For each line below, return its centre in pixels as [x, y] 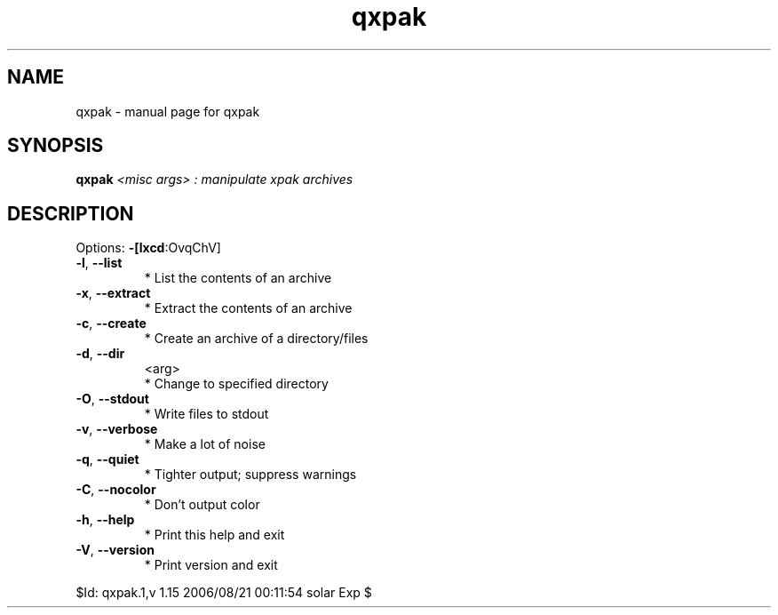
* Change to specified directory [236, 384]
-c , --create [111, 323]
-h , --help [105, 520]
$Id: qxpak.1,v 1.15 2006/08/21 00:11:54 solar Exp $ [224, 593]
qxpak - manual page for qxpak [168, 111]
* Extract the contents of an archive [248, 308]
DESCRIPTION [71, 213]
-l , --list [99, 263]
